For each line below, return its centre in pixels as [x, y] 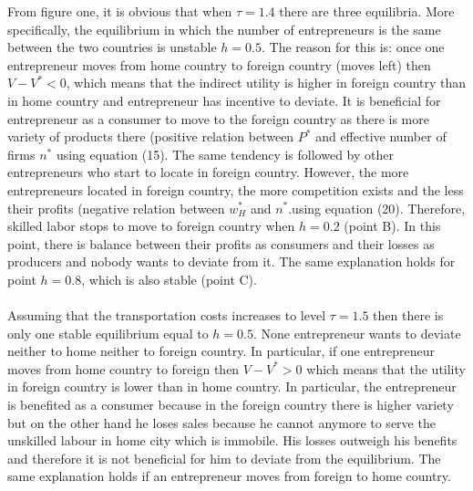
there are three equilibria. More [367, 11]
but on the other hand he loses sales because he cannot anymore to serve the [221, 422]
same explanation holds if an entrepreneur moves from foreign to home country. [229, 476]
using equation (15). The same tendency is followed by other [225, 154]
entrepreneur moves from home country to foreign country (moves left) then [219, 64]
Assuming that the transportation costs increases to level [167, 315]
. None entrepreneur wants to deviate [357, 333]
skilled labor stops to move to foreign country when [151, 226]
